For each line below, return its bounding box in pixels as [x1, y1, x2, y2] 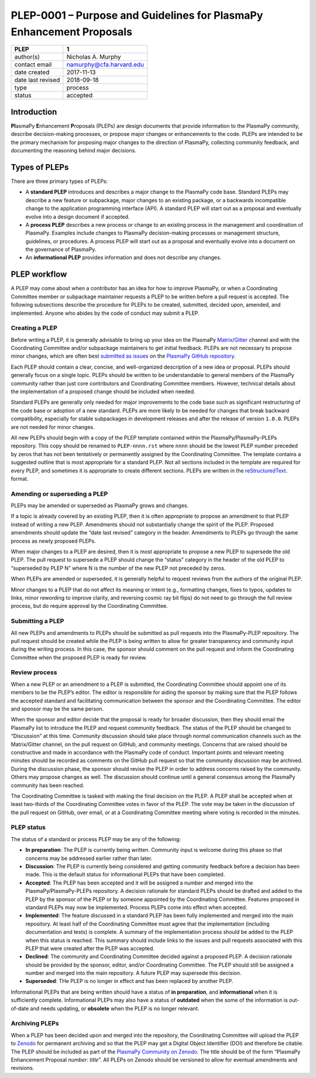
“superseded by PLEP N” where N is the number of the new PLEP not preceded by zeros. [11, 564, 226, 572]
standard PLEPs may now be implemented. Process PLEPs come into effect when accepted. [25, 903, 248, 911]
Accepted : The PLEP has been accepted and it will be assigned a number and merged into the [25, 879, 253, 886]
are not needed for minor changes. [11, 423, 95, 430]
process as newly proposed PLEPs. [11, 537, 96, 545]
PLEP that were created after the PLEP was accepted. [25, 944, 155, 952]
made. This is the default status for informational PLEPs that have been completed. [25, 871, 225, 878]
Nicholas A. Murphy [66, 53, 121, 61]
